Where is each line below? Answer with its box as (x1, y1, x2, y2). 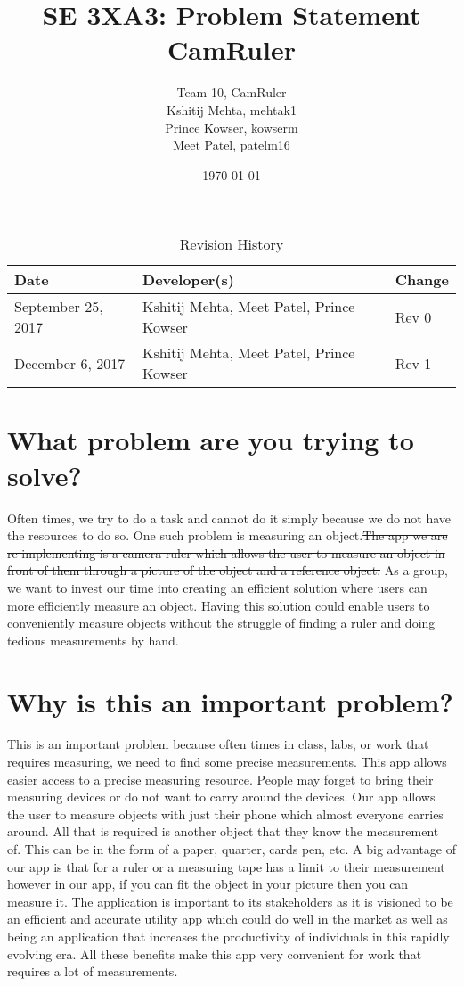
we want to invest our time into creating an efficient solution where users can (7, 578, 427, 596)
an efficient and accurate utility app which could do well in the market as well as (7, 909, 448, 928)
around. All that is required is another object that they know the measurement (7, 822, 439, 841)
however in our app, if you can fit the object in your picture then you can (7, 875, 409, 893)
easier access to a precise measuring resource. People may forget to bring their (7, 769, 434, 788)
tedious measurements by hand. (7, 630, 179, 649)
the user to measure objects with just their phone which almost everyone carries (7, 804, 444, 823)
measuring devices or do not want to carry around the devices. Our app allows (7, 787, 436, 806)
